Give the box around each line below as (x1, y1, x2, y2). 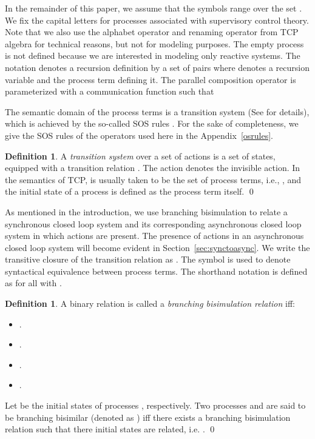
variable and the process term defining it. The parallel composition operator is (5, 73, 296, 85)
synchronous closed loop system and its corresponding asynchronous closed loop (5, 217, 302, 230)
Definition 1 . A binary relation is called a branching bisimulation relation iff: (5, 297, 296, 310)
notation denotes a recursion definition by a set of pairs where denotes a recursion (5, 61, 310, 73)
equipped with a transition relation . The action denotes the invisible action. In (5, 161, 300, 174)
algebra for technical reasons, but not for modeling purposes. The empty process (5, 37, 304, 50)
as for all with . (5, 276, 62, 289)
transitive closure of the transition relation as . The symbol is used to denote (5, 253, 291, 266)
